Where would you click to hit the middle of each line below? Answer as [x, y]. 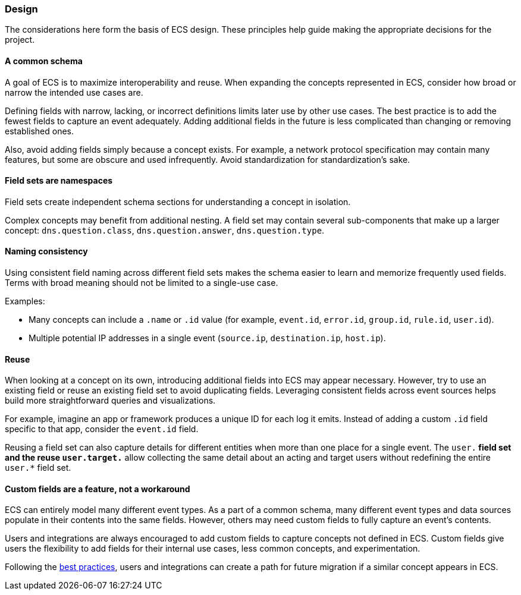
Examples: [25, 301]
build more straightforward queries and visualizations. [110, 401]
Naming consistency [46, 251]
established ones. [40, 131]
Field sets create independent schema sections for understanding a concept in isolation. [178, 202]
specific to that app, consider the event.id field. [102, 429]
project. [20, 40]
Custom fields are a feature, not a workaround [98, 489]
